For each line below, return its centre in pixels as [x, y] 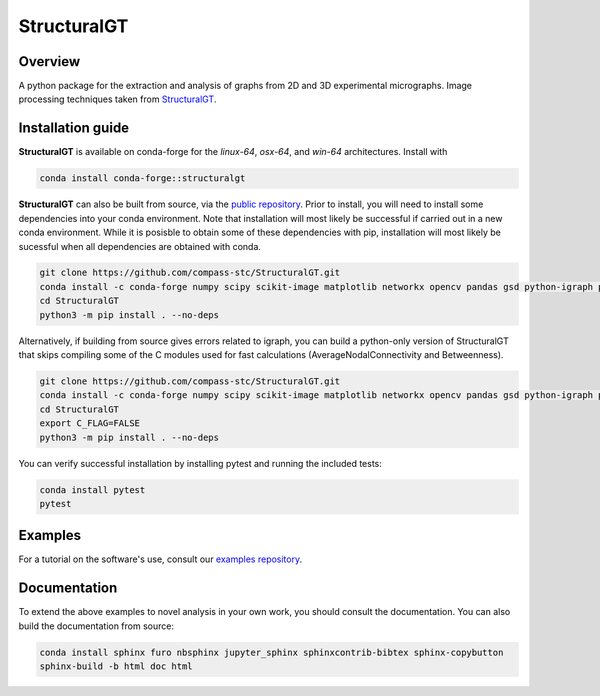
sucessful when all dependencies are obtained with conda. [140, 246]
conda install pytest [92, 489]
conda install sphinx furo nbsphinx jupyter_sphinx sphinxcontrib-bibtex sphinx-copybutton [271, 652]
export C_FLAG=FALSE [89, 423]
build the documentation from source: [96, 626]
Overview [49, 61]
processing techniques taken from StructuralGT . [117, 99]
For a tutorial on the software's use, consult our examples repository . [160, 559]
